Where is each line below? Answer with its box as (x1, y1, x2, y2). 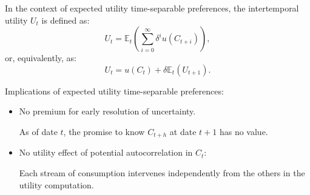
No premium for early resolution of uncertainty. (19, 105, 196, 117)
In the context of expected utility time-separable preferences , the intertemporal (5, 2, 299, 14)
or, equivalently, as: (5, 51, 76, 64)
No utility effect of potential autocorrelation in (19, 146, 193, 159)
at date (169, 125, 197, 137)
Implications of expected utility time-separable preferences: (5, 84, 224, 97)
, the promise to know (63, 125, 145, 137)
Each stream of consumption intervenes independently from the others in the (19, 167, 305, 179)
